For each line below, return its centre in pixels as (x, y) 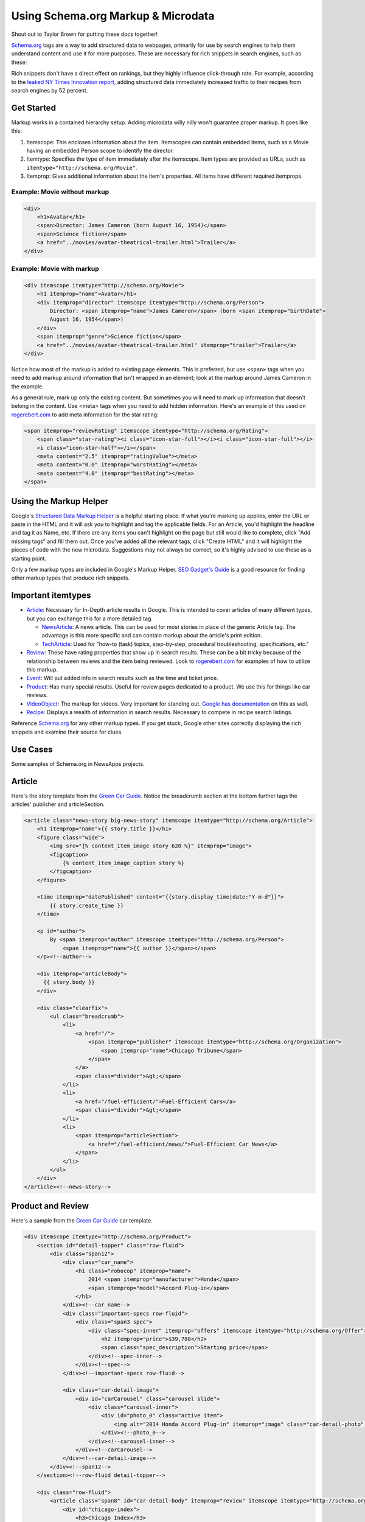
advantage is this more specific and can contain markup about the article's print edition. (152, 636)
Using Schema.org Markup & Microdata (113, 16)
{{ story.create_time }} (87, 905)
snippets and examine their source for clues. (67, 732)
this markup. (42, 670)
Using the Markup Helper (60, 501)
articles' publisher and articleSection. (58, 804)
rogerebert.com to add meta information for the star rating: (85, 415)
